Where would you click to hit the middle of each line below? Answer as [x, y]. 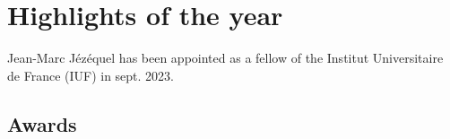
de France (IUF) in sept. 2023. [91, 75]
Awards [42, 123]
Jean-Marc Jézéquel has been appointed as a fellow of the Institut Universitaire [225, 58]
